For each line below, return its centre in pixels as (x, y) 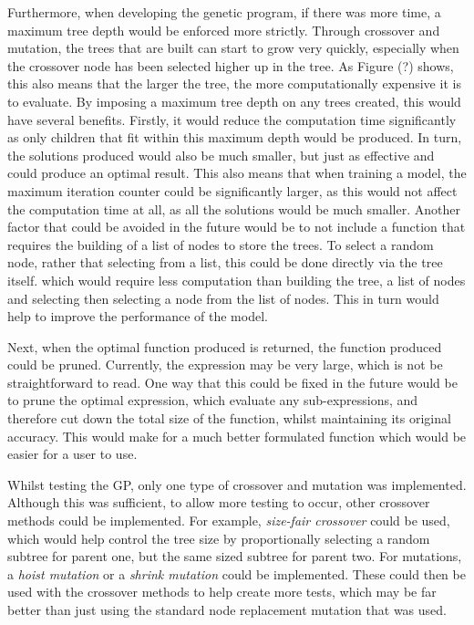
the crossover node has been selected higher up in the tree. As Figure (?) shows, (231, 65)
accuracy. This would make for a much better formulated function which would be (237, 436)
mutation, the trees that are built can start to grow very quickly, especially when (233, 48)
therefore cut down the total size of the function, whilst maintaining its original (229, 418)
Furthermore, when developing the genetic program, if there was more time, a (224, 12)
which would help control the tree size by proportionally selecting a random (219, 538)
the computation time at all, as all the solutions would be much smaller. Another (234, 208)
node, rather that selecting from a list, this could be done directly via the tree (225, 262)
